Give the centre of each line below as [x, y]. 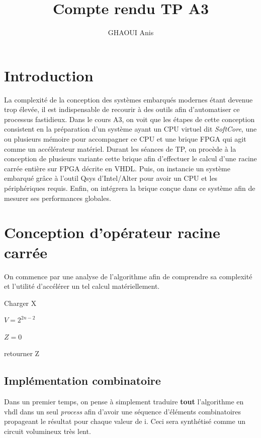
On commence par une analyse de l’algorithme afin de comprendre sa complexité [128, 276]
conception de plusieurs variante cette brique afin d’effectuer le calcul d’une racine [130, 158]
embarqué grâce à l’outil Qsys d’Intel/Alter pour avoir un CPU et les [111, 178]
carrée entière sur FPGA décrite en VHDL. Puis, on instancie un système [117, 168]
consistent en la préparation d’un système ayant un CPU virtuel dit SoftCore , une [130, 129]
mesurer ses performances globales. [58, 198]
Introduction [49, 75]
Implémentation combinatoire [82, 380]
